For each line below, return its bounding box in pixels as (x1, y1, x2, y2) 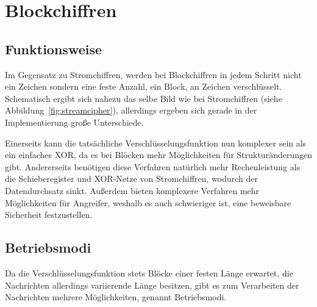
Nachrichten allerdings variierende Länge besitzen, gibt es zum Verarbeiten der (5, 278, 299, 291)
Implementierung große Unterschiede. (5, 115, 144, 128)
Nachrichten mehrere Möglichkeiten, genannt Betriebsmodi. (5, 291, 227, 303)
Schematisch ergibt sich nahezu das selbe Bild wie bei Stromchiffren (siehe (5, 92, 282, 104)
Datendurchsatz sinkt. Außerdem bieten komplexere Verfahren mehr (5, 184, 260, 197)
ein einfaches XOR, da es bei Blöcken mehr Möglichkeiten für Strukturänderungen (5, 148, 312, 161)
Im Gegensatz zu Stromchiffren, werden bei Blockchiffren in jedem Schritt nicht (5, 68, 302, 81)
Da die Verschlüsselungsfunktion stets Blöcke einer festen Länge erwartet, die (5, 266, 293, 279)
